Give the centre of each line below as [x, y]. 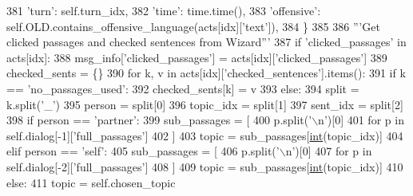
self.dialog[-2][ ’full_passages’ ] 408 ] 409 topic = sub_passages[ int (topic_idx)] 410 [205, 166]
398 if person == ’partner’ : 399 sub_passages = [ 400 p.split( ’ [159, 120]
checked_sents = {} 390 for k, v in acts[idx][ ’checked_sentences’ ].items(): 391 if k [206, 73]
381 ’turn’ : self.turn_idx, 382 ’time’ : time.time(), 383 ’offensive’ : [164, 10]
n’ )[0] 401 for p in [361, 120]
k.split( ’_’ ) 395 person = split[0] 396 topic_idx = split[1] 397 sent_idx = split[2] [205, 104]
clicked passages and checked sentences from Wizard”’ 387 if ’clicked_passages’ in [206, 42]
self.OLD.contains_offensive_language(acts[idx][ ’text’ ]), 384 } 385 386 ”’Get [193, 26]
